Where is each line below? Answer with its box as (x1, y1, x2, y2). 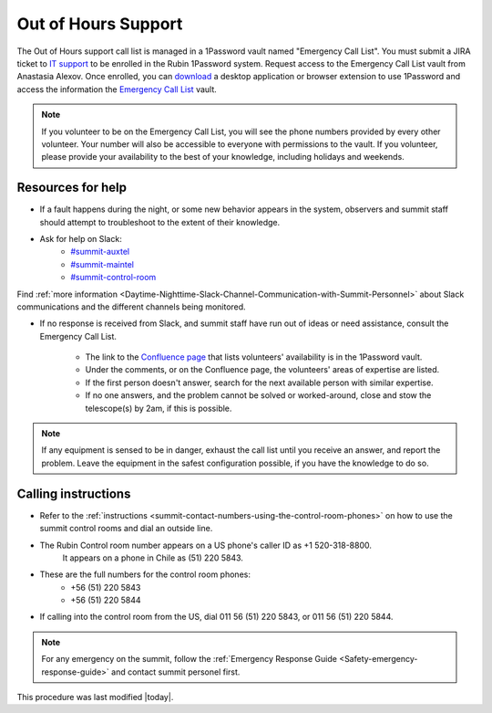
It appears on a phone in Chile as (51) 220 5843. (62, 552, 243, 563)
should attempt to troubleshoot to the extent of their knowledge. (39, 216, 281, 227)
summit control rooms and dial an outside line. (39, 523, 213, 534)
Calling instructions (16, 486, 131, 501)
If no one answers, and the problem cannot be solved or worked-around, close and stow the (85, 390, 432, 401)
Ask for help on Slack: (39, 233, 122, 244)
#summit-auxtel (70, 246, 130, 257)
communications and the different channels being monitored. (16, 301, 246, 312)
